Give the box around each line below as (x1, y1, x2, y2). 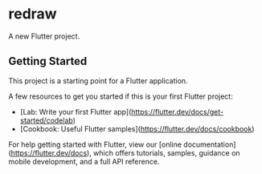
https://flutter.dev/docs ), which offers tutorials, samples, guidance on (10, 148, 240, 157)
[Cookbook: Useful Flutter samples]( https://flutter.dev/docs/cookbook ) (19, 123, 255, 133)
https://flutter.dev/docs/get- (131, 107, 223, 116)
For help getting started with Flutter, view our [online (8, 140, 182, 149)
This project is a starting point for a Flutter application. (8, 75, 188, 85)
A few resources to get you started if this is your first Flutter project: (8, 91, 233, 101)
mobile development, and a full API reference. (8, 156, 160, 166)
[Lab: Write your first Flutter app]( (19, 107, 132, 116)
